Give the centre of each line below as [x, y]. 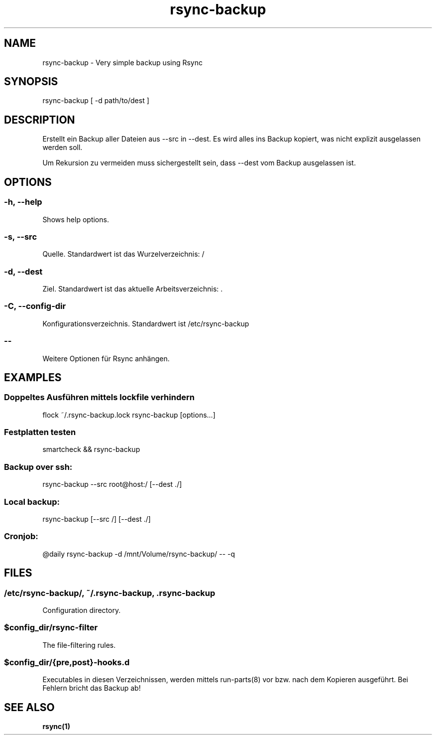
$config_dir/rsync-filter [51, 628]
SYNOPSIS [31, 82]
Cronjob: [21, 536]
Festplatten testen [40, 432]
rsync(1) [56, 727]
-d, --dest [23, 271]
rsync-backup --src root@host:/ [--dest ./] [112, 484]
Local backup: [32, 502]
